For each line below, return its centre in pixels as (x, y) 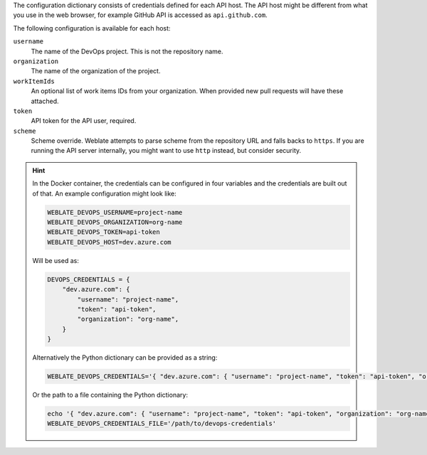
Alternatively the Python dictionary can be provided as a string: (125, 358)
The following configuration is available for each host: (92, 28)
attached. (45, 101)
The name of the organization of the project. (96, 71)
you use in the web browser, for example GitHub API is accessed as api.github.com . (140, 15)
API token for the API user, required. (84, 121)
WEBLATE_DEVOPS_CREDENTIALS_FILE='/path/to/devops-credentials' (162, 424)
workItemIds (34, 81)
